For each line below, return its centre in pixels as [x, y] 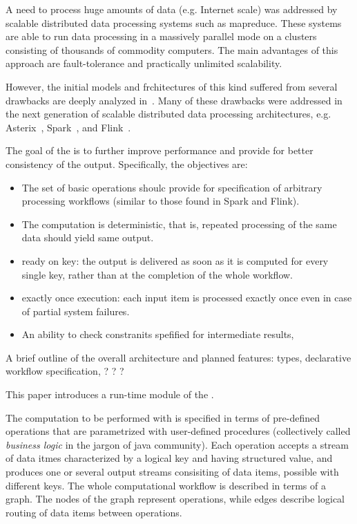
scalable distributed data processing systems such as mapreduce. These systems [174, 22]
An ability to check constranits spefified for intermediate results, [158, 334]
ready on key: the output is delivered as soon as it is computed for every [175, 260]
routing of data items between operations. [94, 512]
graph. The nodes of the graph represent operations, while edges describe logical [175, 499]
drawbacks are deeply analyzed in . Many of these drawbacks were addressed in [174, 100]
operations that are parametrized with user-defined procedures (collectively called [178, 431]
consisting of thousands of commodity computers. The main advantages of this [172, 49]
